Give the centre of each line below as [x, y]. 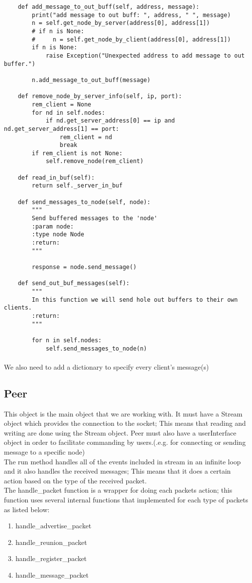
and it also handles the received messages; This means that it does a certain [117, 471]
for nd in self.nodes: [68, 113]
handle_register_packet [51, 558]
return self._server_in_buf [77, 186]
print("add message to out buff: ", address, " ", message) [131, 15]
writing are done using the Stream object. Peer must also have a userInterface [120, 432]
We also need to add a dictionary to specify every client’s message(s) [107, 366]
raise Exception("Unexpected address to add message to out [145, 55]
